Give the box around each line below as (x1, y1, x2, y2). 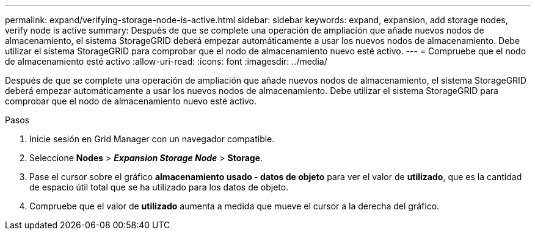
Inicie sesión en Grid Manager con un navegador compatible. (29, 134, 275, 144)
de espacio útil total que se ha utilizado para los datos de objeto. (29, 182, 289, 192)
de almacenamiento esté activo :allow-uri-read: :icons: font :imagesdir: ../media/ (5, 56, 327, 67)
